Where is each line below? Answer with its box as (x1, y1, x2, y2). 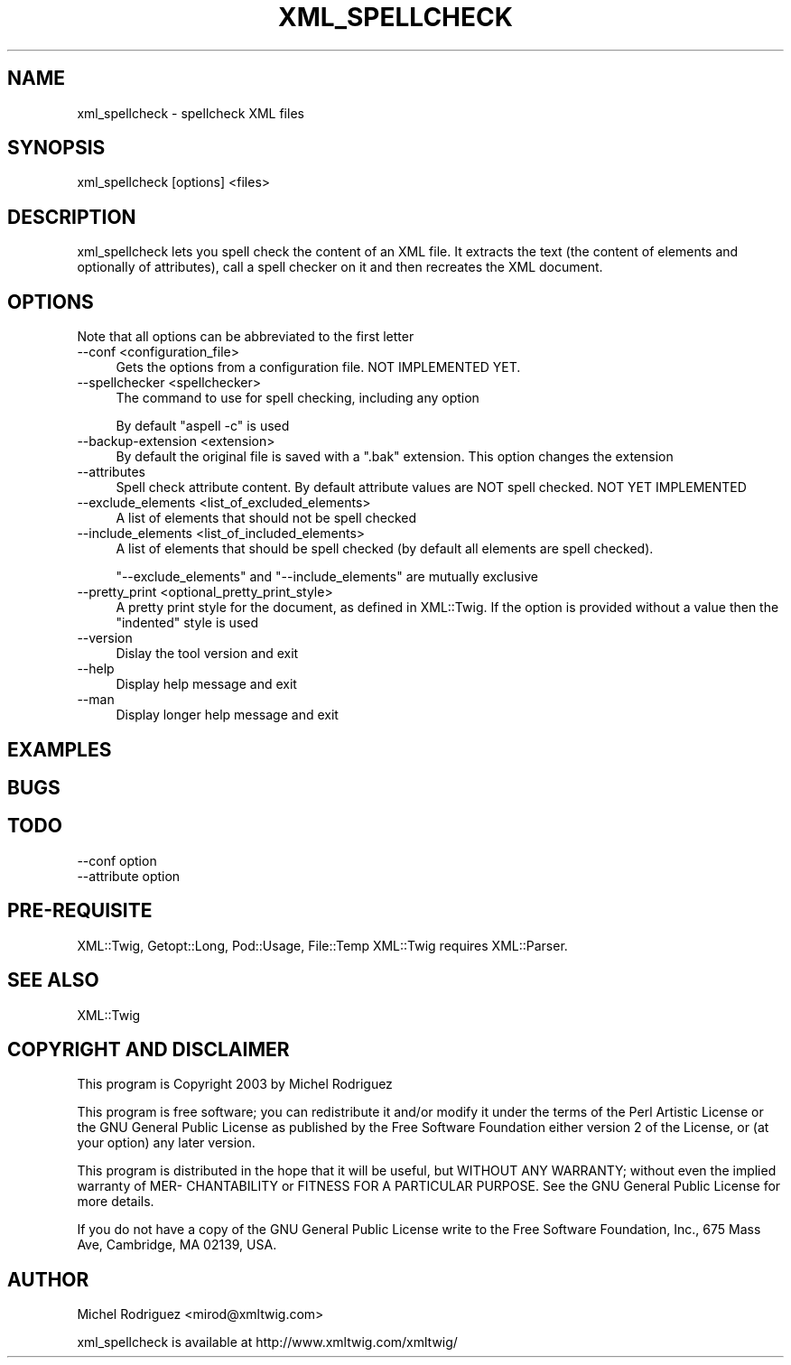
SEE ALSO (7, 969, 99, 992)
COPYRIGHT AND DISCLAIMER (7, 1037, 290, 1061)
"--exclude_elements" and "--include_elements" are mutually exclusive (116, 569, 538, 585)
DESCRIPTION (7, 205, 136, 228)
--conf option (77, 852, 157, 868)
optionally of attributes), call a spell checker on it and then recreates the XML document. (77, 259, 603, 275)
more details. (77, 1193, 154, 1210)
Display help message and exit (116, 676, 297, 692)
